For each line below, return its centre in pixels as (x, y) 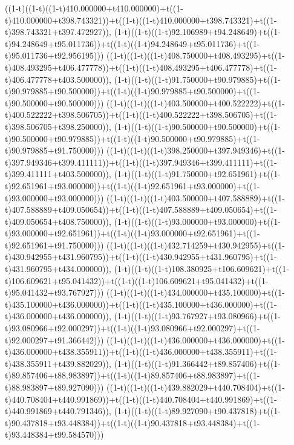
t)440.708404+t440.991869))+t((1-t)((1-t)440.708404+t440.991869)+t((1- (141, 399)
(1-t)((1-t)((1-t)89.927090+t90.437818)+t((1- (197, 411)
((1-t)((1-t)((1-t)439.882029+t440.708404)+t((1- (196, 387)
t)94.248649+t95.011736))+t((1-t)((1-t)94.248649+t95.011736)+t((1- (132, 43)
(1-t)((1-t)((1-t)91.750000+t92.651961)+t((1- (197, 174)
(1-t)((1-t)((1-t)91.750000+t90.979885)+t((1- (197, 79)
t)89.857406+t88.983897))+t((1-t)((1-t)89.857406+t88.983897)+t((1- (132, 375)
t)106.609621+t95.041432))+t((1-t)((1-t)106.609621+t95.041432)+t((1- (137, 280)
